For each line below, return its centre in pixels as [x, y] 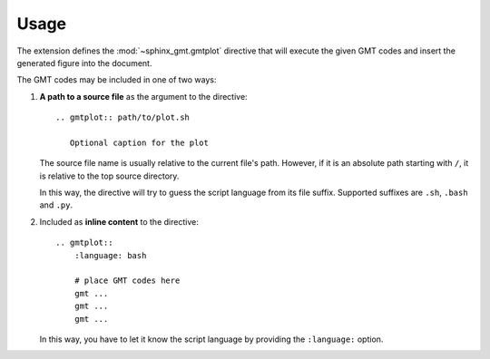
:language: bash [110, 255]
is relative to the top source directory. [109, 176]
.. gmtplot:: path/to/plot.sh [123, 117]
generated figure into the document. [84, 63]
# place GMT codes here [127, 281]
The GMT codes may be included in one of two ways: [117, 80]
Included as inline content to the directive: [119, 221]
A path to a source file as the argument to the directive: [144, 96]
